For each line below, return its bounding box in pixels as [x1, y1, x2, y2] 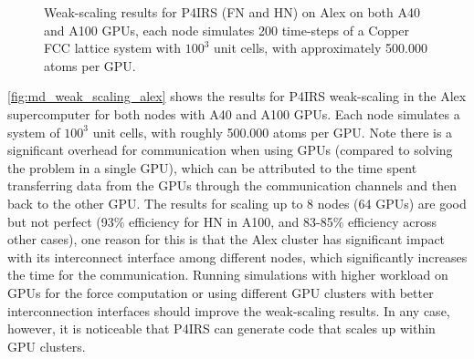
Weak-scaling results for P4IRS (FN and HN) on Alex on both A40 [44, 3, 420, 21]
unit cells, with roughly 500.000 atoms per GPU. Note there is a [92, 122, 453, 141]
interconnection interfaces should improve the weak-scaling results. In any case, [7, 301, 450, 320]
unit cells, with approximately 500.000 [214, 38, 427, 57]
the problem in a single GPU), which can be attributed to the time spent [7, 158, 417, 177]
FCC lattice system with [44, 38, 182, 57]
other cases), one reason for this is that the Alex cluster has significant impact [7, 230, 446, 249]
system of [7, 122, 60, 141]
